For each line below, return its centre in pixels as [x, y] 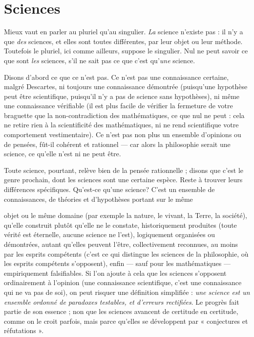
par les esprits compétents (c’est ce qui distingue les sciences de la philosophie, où [126, 253]
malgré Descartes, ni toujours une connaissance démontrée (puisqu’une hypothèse [126, 86]
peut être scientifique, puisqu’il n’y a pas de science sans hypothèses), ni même [122, 96]
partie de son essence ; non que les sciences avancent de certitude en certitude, [121, 311]
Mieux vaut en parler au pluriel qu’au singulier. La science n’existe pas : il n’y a [124, 32]
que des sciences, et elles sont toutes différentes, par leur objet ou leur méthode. [123, 41]
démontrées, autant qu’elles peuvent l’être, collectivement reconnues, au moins [121, 244]
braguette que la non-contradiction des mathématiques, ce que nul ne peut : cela [124, 115]
